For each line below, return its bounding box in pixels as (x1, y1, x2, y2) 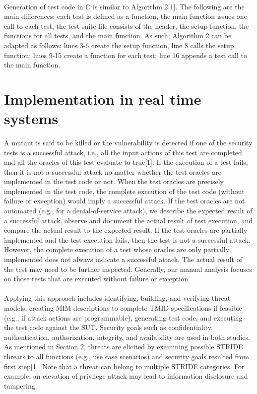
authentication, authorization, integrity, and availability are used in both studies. (4, 331, 250, 342)
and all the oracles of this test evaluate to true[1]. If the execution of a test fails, (4, 157, 248, 167)
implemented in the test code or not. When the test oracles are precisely (4, 176, 224, 187)
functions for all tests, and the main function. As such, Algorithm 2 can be (4, 30, 232, 41)
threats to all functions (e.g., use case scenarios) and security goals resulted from (4, 351, 249, 361)
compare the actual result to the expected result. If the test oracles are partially (4, 225, 248, 235)
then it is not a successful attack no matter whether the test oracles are (4, 166, 222, 177)
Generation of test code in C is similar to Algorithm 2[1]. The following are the (4, 1, 245, 11)
